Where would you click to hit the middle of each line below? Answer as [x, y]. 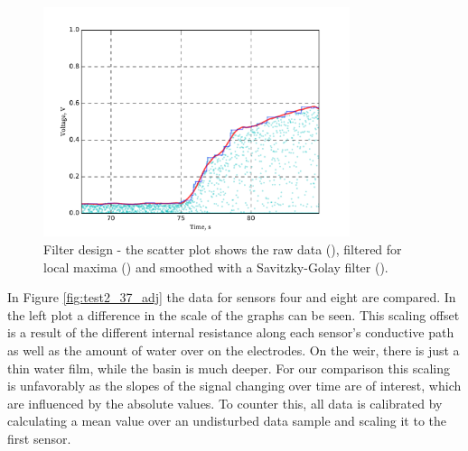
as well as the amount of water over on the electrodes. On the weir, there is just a [234, 350]
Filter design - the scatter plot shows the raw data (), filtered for [223, 249]
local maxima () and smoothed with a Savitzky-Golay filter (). [216, 267]
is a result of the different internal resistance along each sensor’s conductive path [231, 332]
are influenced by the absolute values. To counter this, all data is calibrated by [225, 403]
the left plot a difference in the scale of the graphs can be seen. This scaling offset [234, 314]
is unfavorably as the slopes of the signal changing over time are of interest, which [234, 386]
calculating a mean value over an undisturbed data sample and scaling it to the [227, 421]
